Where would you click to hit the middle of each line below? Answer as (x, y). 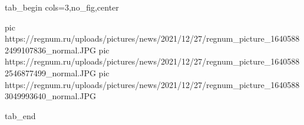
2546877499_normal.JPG (50, 72)
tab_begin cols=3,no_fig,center (62, 7)
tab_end (20, 115)
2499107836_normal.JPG (50, 50)
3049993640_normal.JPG (50, 96)
